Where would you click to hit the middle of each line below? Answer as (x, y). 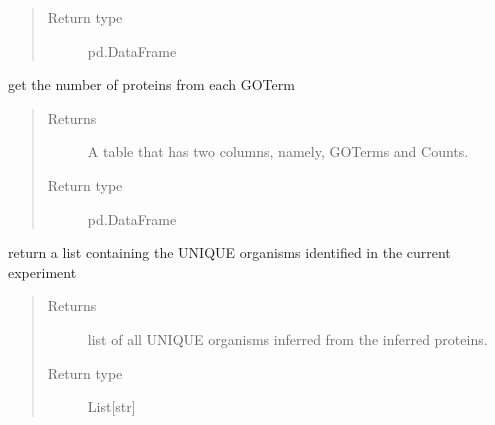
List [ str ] (111, 406)
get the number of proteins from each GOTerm (151, 84)
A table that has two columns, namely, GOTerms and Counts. (278, 151)
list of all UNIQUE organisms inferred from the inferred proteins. (287, 338)
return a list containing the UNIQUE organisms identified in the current (229, 252)
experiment (42, 271)
